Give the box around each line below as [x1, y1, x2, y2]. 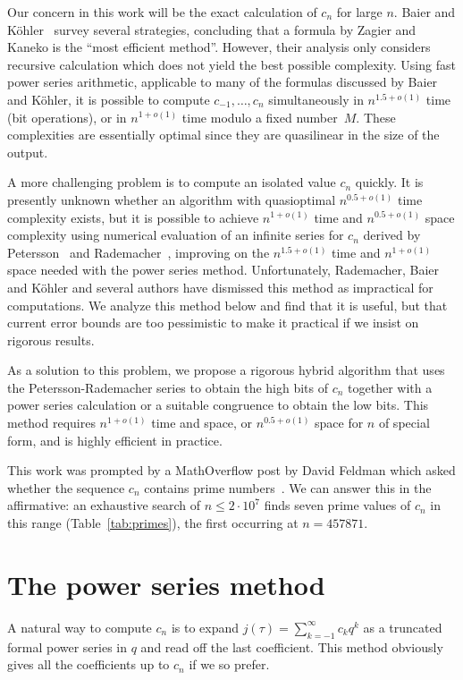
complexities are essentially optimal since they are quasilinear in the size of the [7, 125, 440, 144]
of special [378, 413, 430, 432]
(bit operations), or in [7, 107, 127, 126]
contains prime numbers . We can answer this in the [144, 478, 432, 497]
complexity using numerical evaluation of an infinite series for [7, 225, 344, 244]
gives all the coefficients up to [7, 655, 170, 674]
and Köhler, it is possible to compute [7, 89, 210, 108]
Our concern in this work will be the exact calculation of [7, 3, 317, 21]
